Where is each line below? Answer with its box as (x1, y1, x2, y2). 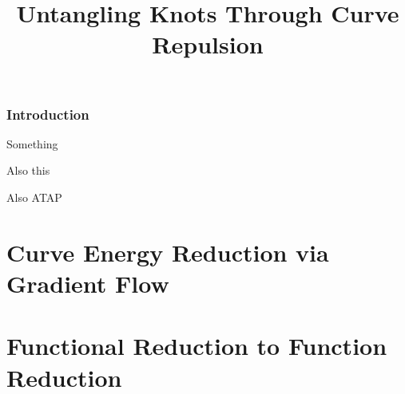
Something (6, 135, 58, 152)
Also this (6, 162, 50, 179)
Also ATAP (6, 189, 62, 206)
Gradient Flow (6, 267, 169, 300)
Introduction (6, 104, 89, 124)
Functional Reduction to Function (6, 329, 387, 362)
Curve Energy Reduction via (6, 235, 329, 268)
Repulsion (152, 28, 264, 61)
